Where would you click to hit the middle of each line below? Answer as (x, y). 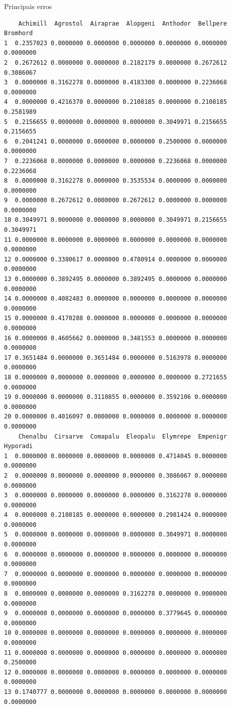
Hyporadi (19, 446)
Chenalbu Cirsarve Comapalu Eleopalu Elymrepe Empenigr (123, 436)
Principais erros (28, 6)
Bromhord (19, 33)
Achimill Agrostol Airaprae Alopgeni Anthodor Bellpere (123, 23)
